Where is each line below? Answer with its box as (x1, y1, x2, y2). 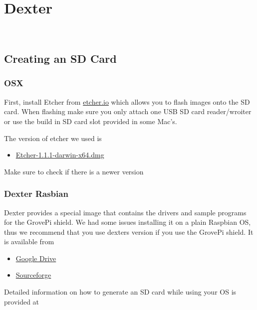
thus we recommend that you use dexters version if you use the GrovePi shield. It (4, 226, 254, 237)
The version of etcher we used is (4, 133, 102, 143)
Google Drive (15, 253, 56, 263)
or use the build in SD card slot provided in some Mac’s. (4, 116, 177, 126)
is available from (4, 236, 54, 247)
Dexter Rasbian (4, 187, 68, 200)
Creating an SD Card (4, 51, 117, 66)
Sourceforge (15, 270, 51, 280)
